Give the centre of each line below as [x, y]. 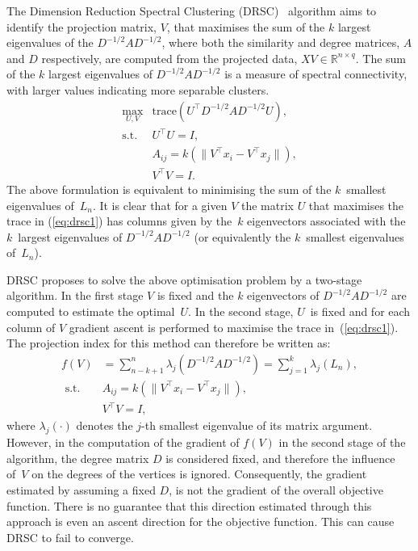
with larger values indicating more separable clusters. [138, 89]
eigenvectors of [283, 295]
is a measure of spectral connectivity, [316, 74]
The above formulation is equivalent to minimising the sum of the [169, 189]
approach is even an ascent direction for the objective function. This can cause [201, 522]
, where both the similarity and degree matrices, [281, 42]
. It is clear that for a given [160, 205]
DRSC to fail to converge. [70, 537]
